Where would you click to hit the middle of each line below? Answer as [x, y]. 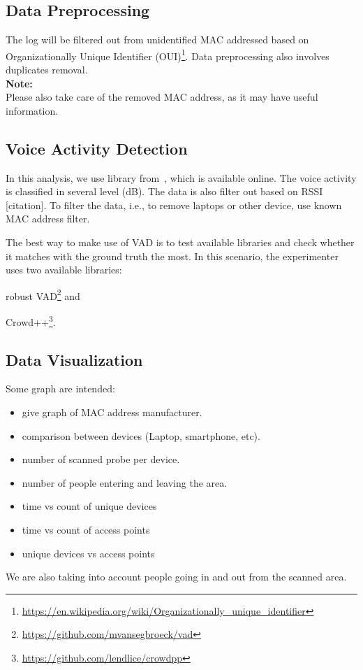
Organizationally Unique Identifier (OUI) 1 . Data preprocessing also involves [168, 55]
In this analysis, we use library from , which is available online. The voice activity [181, 177]
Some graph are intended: [60, 389]
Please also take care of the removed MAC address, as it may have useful [162, 97]
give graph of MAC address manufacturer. [112, 412]
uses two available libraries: [64, 270]
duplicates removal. [47, 70]
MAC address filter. [48, 219]
